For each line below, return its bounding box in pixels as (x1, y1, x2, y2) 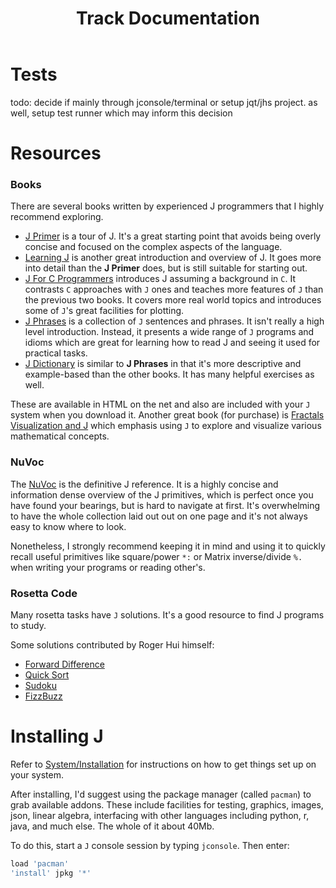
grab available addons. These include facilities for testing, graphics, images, (10, 798, 324, 811)
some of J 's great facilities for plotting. (24, 305, 185, 317)
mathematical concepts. (10, 430, 110, 442)
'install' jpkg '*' (10, 868, 92, 878)
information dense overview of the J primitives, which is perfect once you (10, 488, 314, 501)
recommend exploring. (10, 211, 104, 223)
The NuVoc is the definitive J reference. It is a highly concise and (10, 478, 279, 490)
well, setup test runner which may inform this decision (10, 107, 233, 119)
